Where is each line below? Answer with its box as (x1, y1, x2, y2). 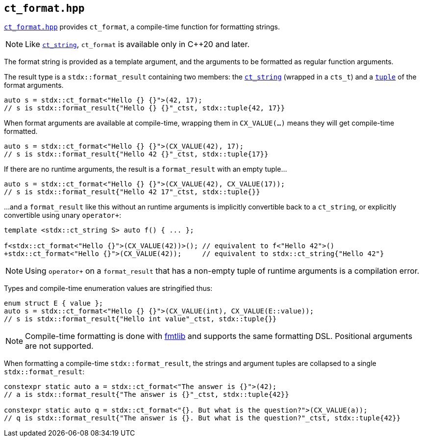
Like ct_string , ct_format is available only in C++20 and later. (25, 39, 250, 50)
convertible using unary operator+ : (4, 211, 122, 220)
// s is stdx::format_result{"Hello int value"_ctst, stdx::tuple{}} (4, 315, 277, 323)
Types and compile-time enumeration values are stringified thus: (4, 284, 213, 293)
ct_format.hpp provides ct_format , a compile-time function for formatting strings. (4, 23, 280, 31)
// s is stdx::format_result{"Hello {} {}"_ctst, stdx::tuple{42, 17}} (4, 104, 285, 112)
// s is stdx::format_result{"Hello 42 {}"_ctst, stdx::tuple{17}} (4, 150, 269, 158)
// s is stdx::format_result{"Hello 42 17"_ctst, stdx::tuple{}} (4, 188, 260, 196)
